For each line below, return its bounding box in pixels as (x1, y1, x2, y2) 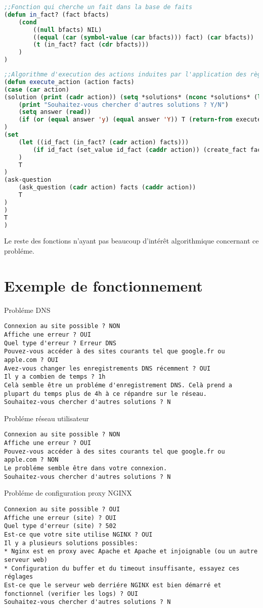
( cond (18, 18, 37, 26)
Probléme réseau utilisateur (4, 413, 89, 423)
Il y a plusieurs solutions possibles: (4, 539, 138, 547)
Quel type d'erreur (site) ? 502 (4, 522, 116, 530)
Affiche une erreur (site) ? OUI (4, 514, 116, 521)
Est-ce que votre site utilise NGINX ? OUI (4, 531, 153, 538)
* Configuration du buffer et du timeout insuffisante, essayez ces (4, 564, 240, 572)
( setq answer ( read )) (18, 108, 91, 116)
